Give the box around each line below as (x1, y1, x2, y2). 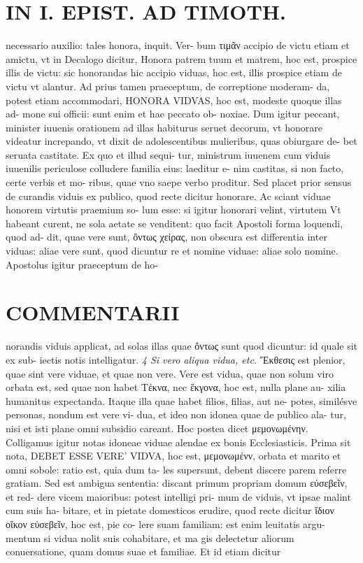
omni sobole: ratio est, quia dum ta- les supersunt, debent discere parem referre (6, 462, 347, 476)
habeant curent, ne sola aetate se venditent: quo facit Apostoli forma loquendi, (6, 215, 343, 230)
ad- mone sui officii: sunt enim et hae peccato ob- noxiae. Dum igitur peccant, (6, 106, 340, 121)
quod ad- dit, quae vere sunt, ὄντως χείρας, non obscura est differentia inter (6, 229, 327, 244)
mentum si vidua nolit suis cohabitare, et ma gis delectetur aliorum (6, 530, 294, 545)
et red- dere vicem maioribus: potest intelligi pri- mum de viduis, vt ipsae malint (6, 489, 351, 504)
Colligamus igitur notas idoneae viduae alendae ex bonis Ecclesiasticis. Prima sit (6, 434, 351, 449)
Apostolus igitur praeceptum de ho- (6, 257, 159, 271)
